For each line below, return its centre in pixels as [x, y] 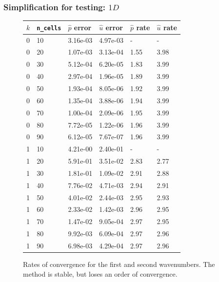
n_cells [49, 28]
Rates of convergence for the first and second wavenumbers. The [119, 264]
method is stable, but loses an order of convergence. [100, 273]
